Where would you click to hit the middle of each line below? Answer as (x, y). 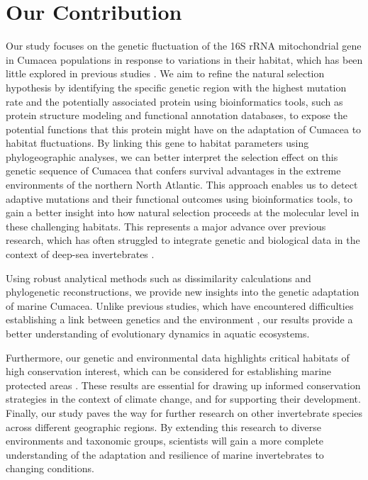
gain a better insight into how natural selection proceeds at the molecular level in (183, 212)
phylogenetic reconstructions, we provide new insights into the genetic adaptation (183, 292)
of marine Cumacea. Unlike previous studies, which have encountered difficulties (180, 305)
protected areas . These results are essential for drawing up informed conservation (183, 385)
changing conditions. (50, 468)
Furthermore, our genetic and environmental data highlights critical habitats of (178, 357)
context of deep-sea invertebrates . (80, 254)
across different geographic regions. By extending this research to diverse (164, 426)
